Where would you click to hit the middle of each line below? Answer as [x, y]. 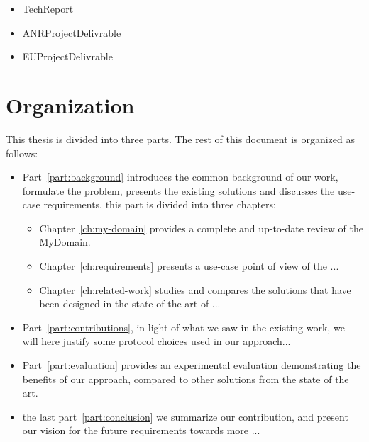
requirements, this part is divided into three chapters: [160, 204]
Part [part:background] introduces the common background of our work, [180, 177]
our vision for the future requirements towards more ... [141, 430]
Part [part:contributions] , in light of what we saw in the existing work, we [183, 327]
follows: [22, 153]
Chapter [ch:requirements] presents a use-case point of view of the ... [189, 266]
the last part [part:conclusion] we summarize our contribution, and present [185, 416]
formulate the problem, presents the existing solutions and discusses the [178, 190]
